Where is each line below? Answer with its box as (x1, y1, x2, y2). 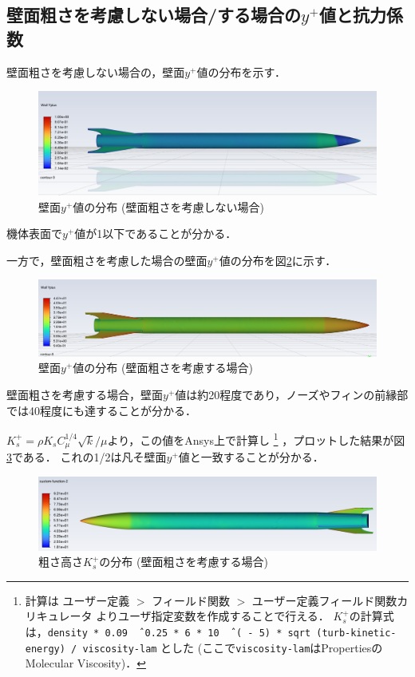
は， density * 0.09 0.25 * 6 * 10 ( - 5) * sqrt (25, 624, 311, 640)
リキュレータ (25, 608, 93, 624)
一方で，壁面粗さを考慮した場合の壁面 (6, 251, 207, 268)
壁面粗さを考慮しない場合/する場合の (6, 2, 302, 27)
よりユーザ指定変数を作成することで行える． (96, 608, 330, 624)
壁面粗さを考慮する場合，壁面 (6, 386, 163, 403)
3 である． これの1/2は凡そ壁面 (6, 449, 167, 465)
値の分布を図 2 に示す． (219, 251, 337, 268)
